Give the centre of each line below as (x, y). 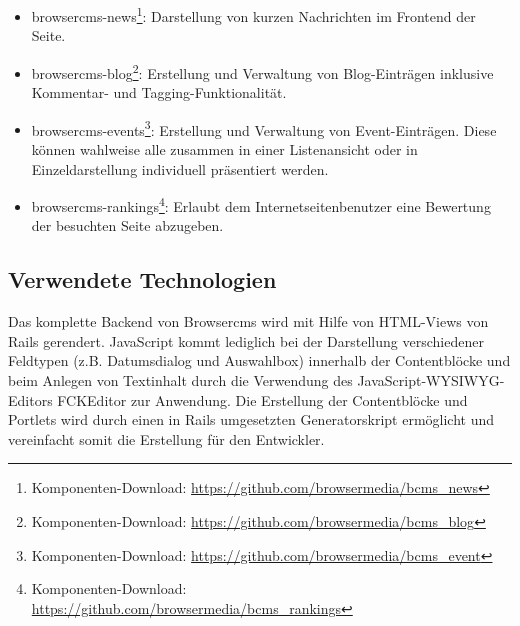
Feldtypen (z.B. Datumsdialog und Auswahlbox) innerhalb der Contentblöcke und (259, 360)
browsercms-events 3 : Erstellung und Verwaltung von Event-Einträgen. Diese (264, 128)
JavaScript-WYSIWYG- (431, 379)
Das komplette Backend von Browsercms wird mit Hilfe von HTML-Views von (248, 321)
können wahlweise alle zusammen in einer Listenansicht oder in (224, 148)
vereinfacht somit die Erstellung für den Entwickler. (166, 438)
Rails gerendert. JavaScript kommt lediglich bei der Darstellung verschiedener (246, 340)
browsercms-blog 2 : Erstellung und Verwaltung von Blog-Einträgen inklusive (262, 71)
